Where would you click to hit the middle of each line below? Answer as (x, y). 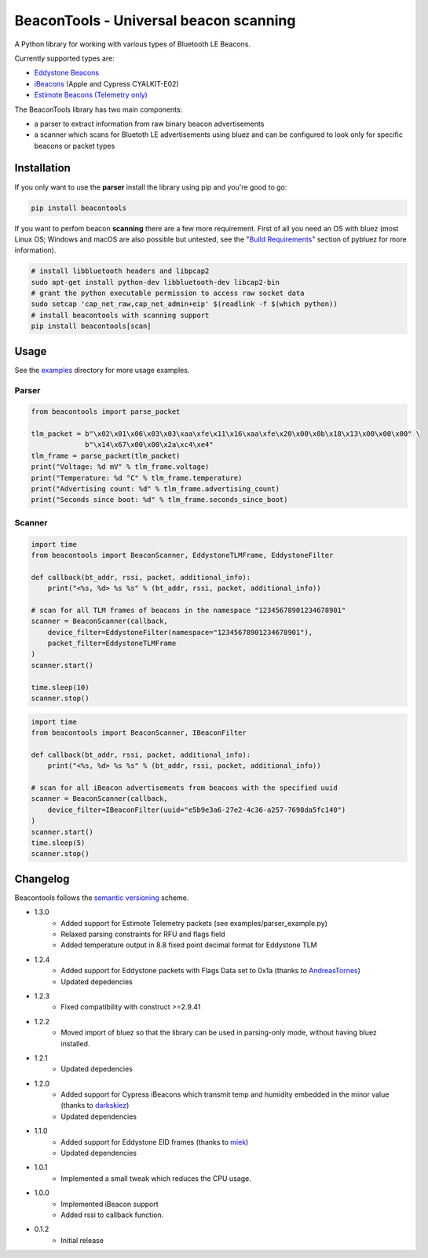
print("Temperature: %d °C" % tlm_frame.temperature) (137, 478)
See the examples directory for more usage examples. (102, 370)
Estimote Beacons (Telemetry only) (91, 95)
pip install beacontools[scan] (91, 326)
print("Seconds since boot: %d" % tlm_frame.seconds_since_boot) (159, 500)
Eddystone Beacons (67, 73)
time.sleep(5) (58, 843)
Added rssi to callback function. (112, 1215)
